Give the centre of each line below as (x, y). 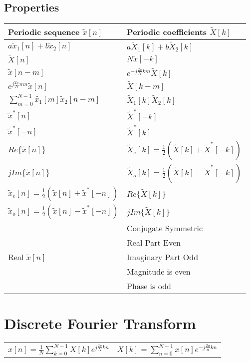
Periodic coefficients (167, 32)
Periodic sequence (44, 32)
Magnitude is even (159, 271)
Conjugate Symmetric (165, 228)
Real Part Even (154, 242)
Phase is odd (149, 286)
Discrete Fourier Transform (100, 323)
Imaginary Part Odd (163, 257)
